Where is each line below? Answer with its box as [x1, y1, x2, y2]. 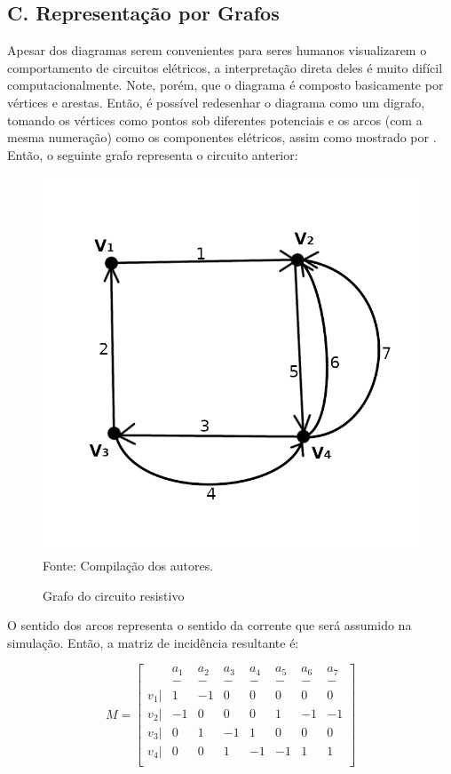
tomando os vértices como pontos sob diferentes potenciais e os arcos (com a [7, 110, 423, 129]
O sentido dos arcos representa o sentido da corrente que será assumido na [7, 616, 412, 634]
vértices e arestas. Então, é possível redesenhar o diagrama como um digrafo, [7, 92, 425, 111]
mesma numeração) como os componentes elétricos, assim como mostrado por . [7, 128, 437, 147]
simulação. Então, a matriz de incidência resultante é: [7, 633, 299, 651]
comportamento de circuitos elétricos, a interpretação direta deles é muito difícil [7, 58, 443, 76]
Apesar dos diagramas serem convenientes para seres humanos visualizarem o [7, 41, 427, 60]
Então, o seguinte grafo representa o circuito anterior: [7, 145, 298, 164]
